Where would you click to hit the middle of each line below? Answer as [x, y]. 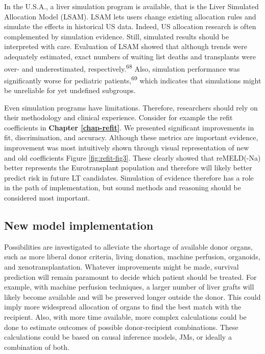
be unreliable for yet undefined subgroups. [70, 90]
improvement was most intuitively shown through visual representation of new [127, 148]
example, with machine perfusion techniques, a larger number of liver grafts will [129, 287]
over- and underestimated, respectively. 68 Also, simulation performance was [122, 68]
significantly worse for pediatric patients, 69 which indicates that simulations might [133, 79]
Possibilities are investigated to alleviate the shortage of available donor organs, [128, 246]
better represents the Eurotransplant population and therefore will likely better [128, 168]
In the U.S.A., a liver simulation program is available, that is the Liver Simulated [131, 6]
